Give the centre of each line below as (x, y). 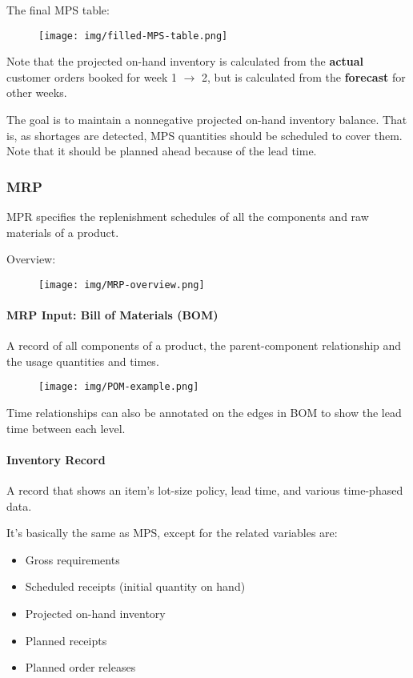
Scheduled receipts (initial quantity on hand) (135, 586)
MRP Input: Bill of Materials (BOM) (112, 315)
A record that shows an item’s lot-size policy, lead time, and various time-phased (205, 490)
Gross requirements (72, 559)
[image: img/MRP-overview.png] (122, 285)
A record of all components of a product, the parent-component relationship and (204, 345)
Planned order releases (80, 667)
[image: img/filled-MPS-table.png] (133, 36)
